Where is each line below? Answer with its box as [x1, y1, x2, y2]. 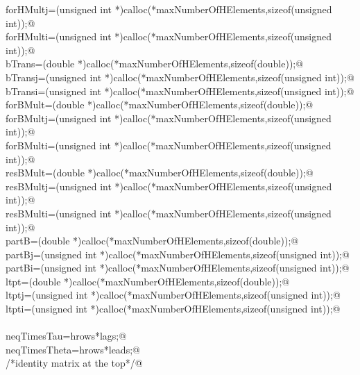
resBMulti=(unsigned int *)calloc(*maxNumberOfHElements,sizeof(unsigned [6, 206, 332, 220]
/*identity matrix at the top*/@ [6, 356, 143, 370]
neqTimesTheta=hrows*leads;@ [6, 342, 140, 356]
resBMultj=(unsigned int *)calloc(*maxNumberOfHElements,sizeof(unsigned [6, 178, 332, 193]
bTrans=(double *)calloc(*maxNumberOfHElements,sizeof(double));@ [6, 56, 304, 71]
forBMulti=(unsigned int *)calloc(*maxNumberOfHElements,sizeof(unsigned [6, 137, 332, 152]
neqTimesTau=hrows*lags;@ [6, 328, 127, 343]
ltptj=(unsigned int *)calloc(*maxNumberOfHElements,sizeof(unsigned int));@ [6, 287, 341, 302]
